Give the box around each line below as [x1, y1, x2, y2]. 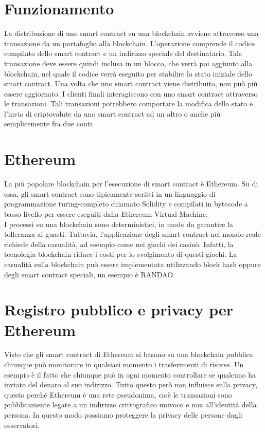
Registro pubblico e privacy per [4, 299, 234, 320]
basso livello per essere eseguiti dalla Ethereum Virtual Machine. [4, 208, 208, 219]
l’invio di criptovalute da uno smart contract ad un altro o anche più [4, 108, 221, 119]
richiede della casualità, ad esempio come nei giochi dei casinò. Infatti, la [4, 238, 234, 249]
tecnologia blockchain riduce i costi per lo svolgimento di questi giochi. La [4, 249, 237, 259]
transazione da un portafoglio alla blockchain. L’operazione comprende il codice [4, 37, 255, 48]
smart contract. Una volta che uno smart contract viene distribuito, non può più [4, 78, 258, 89]
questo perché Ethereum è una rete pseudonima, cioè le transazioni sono [4, 389, 232, 400]
